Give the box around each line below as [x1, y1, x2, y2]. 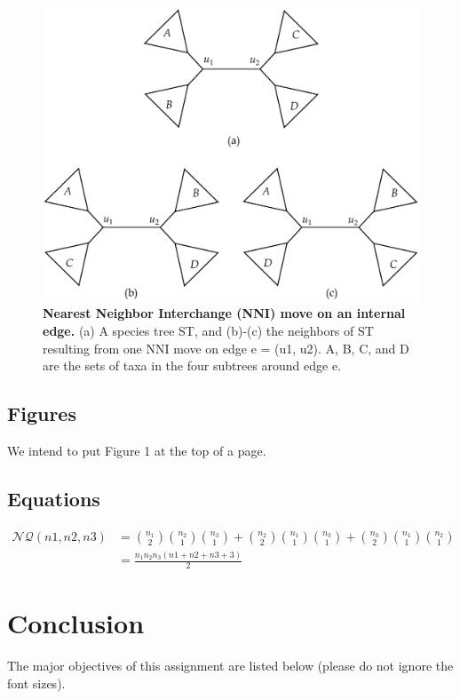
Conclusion [7, 605, 145, 641]
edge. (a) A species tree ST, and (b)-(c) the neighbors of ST [43, 322, 374, 340]
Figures [7, 400, 76, 427]
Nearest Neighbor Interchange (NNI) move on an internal [43, 304, 406, 322]
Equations [7, 484, 100, 512]
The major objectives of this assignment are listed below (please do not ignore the [7, 656, 454, 675]
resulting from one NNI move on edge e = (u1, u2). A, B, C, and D [43, 338, 409, 357]
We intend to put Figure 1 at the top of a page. [7, 441, 266, 459]
